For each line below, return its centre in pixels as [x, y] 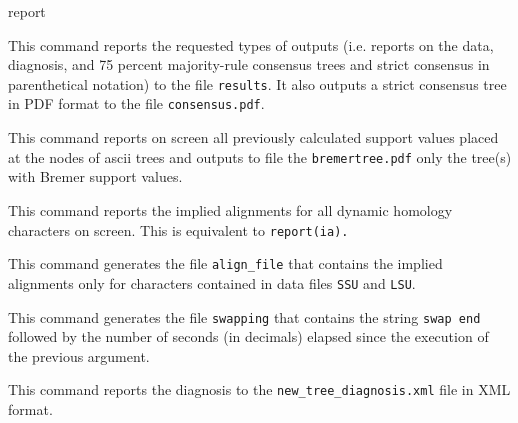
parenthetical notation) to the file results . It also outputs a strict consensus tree [257, 83]
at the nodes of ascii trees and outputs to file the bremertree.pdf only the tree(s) [260, 156]
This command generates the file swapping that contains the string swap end [244, 316]
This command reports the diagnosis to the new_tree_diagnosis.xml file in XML [259, 389]
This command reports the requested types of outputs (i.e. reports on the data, [251, 44]
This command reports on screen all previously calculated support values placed [253, 137]
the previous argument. [79, 355]
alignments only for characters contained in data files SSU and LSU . [212, 282]
